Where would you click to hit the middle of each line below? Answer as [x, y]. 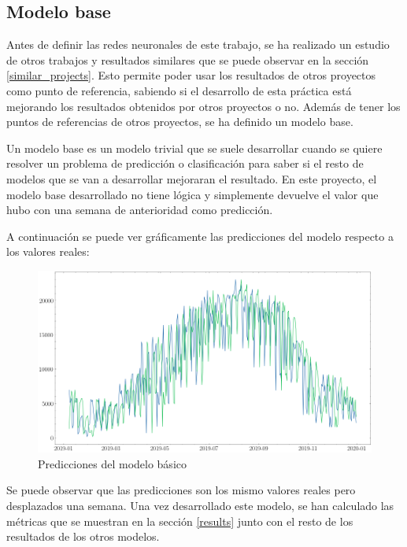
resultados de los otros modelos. [83, 536]
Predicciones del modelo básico [112, 463]
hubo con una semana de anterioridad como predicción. [140, 210]
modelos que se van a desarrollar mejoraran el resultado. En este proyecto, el [192, 178]
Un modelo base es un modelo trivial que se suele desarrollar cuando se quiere [194, 148]
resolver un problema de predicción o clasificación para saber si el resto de [185, 163]
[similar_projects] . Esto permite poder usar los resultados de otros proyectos [191, 75]
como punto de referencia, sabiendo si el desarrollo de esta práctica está [179, 90]
